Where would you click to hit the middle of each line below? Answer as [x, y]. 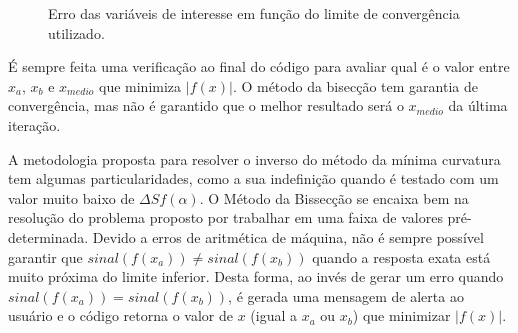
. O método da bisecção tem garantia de [355, 85]
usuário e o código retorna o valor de [121, 315]
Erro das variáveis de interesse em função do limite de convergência [254, 13]
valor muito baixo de [71, 197]
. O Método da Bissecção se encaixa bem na [334, 197]
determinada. [48, 236]
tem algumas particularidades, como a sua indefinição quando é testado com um [253, 178]
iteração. [34, 124]
